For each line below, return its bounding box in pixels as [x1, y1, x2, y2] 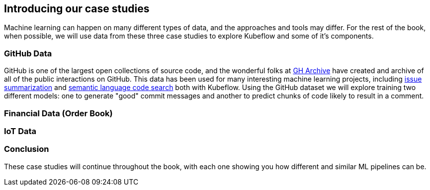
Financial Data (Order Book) [4, 108, 113, 118]
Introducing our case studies [4, 2, 150, 15]
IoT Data [4, 126, 37, 136]
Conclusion [4, 144, 49, 154]
